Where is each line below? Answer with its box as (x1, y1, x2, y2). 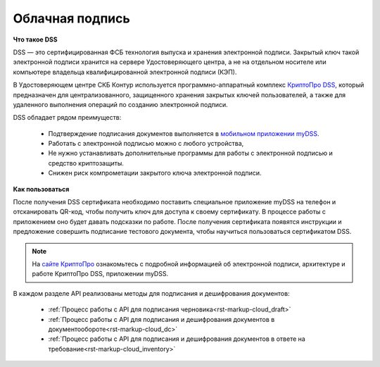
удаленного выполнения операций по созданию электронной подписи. (13, 100, 228, 108)
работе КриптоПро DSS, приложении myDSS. (32, 270, 169, 278)
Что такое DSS (13, 35, 58, 44)
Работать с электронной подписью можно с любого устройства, (48, 139, 244, 148)
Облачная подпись (13, 11, 130, 26)
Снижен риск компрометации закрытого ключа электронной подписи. (48, 169, 262, 178)
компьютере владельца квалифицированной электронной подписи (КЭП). (13, 68, 237, 76)
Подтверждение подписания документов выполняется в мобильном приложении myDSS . (48, 129, 319, 137)
